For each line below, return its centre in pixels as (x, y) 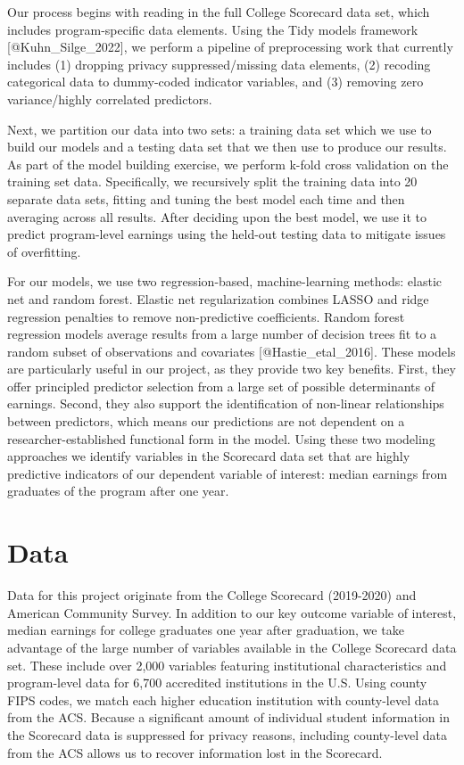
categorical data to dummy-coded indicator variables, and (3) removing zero (215, 82)
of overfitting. (44, 251)
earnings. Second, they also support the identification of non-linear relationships (226, 403)
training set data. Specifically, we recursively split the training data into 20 (212, 181)
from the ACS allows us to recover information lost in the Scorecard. (195, 752)
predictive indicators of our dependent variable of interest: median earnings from (228, 473)
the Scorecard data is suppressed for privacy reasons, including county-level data (228, 734)
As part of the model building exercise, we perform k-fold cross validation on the (228, 164)
